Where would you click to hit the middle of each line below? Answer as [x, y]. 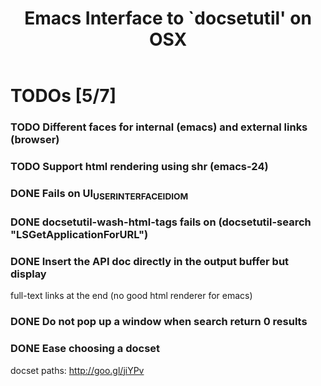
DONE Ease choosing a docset [85, 349]
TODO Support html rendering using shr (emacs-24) [139, 167]
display [28, 274]
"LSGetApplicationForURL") [79, 235]
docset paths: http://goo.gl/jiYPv [77, 370]
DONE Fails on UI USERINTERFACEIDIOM [99, 194]
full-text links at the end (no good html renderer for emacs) [131, 296]
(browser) [35, 140]
